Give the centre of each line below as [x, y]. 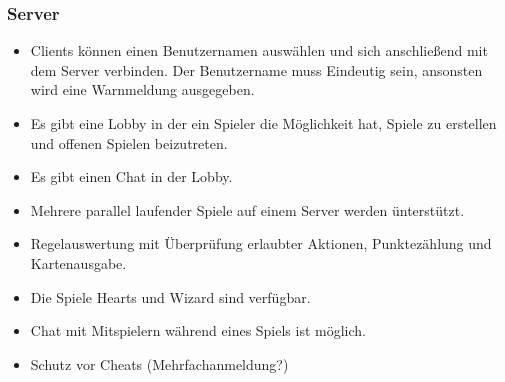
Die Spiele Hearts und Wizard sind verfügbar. [170, 296]
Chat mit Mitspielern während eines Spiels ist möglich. [198, 330]
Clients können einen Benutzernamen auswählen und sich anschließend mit [259, 50]
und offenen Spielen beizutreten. [129, 142]
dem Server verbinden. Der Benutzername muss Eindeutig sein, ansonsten [256, 69]
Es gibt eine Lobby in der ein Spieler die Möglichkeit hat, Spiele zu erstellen [263, 123]
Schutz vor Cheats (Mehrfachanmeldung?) [159, 363]
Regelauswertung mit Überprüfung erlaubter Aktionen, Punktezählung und [261, 243]
